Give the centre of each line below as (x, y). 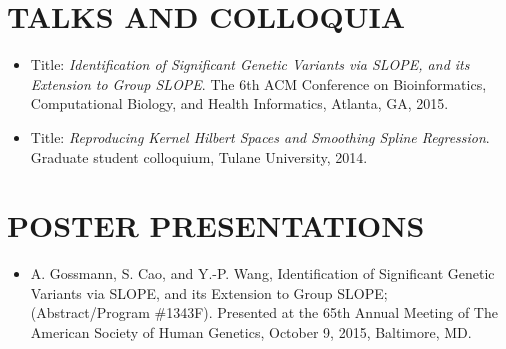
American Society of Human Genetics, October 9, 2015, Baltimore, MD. (251, 332)
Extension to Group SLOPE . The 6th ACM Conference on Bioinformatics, (258, 83)
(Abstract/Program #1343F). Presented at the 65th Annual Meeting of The (264, 312)
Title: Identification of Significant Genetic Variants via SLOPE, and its (250, 64)
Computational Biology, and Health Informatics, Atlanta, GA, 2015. (239, 103)
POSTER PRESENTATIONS (216, 225)
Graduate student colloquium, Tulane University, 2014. (199, 156)
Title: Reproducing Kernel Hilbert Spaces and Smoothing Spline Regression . (260, 136)
